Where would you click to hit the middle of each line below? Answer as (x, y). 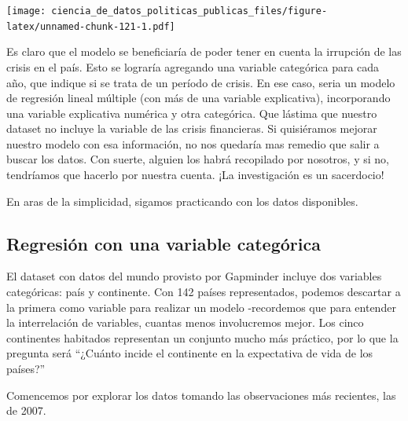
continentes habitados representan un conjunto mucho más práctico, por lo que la (202, 337)
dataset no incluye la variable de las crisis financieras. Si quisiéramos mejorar (192, 128)
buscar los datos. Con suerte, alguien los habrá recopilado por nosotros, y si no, (198, 159)
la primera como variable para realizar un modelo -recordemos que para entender (201, 307)
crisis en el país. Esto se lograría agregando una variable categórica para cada (193, 66)
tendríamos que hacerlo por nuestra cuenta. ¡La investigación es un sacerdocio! (195, 175)
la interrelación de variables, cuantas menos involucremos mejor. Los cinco (185, 322)
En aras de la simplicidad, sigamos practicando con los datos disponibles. (182, 201)
